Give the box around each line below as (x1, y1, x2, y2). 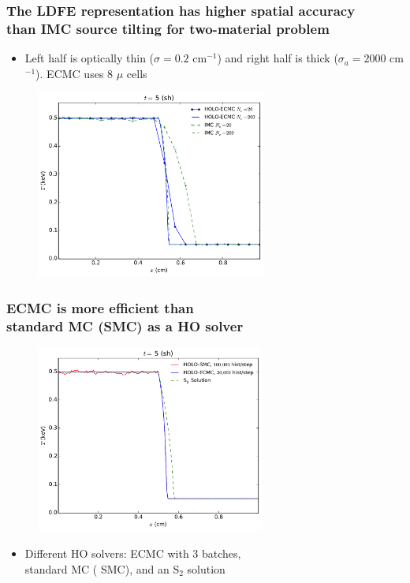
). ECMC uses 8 (35, 65, 114, 81)
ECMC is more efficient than (6, 297, 194, 317)
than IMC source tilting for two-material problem (6, 18, 330, 38)
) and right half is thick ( (217, 50, 338, 66)
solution (187, 560, 225, 577)
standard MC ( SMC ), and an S (24, 560, 180, 577)
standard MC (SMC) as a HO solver (6, 316, 244, 335)
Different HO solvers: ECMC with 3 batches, (24, 544, 241, 561)
